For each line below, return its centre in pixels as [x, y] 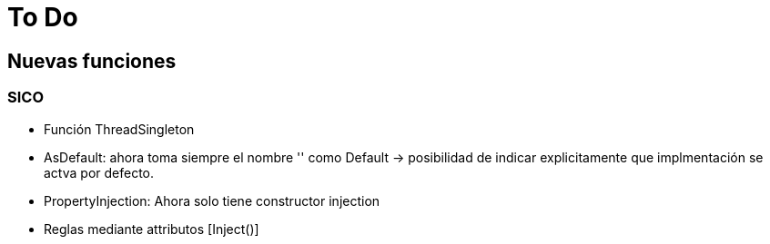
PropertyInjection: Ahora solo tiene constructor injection [212, 200]
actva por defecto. [99, 172]
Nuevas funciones [92, 61]
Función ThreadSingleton [119, 129]
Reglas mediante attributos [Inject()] [152, 229]
